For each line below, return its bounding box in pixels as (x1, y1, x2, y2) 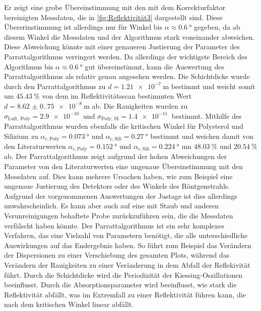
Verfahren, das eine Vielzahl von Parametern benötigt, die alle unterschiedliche (4, 230, 248, 241)
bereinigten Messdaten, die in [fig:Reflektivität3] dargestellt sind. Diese (4, 12, 223, 22)
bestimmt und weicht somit (171, 81, 255, 91)
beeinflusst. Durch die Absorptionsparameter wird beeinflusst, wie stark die (4, 279, 237, 290)
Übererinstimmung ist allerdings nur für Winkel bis (4, 22, 162, 32)
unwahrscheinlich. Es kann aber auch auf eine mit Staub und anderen (4, 200, 219, 211)
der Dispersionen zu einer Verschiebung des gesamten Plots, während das (4, 250, 230, 260)
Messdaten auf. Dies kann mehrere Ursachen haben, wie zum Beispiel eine (4, 171, 233, 181)
